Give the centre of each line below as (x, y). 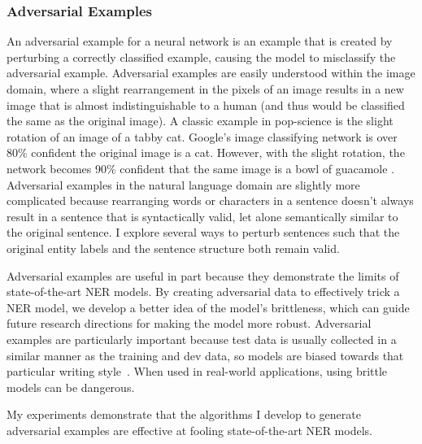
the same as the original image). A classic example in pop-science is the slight (200, 121)
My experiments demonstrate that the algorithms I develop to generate (184, 414)
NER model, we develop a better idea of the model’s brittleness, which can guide (208, 307)
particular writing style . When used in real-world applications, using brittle (197, 371)
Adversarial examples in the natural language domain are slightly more (183, 184)
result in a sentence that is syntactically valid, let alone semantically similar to (202, 216)
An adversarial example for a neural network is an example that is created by (200, 41)
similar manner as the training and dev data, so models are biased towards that (205, 355)
